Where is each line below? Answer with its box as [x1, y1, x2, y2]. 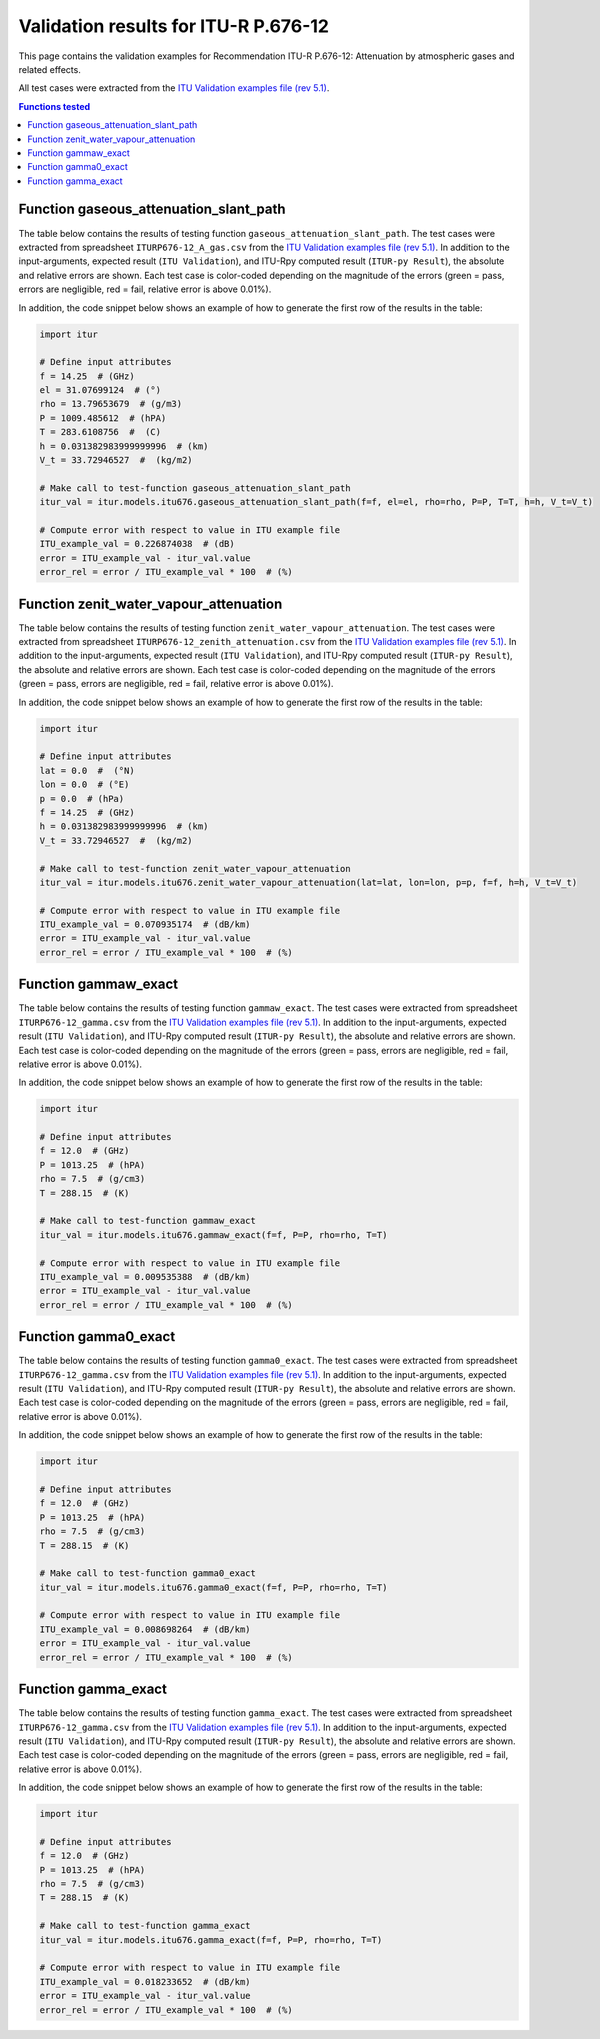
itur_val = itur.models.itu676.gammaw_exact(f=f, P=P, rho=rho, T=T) [39, 1229, 388, 1240]
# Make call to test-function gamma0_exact [39, 1568, 257, 1579]
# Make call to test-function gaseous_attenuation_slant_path [39, 482, 351, 494]
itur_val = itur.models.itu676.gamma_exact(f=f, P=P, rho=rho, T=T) [39, 1934, 383, 1945]
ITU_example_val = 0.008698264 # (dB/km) [39, 1623, 251, 1635]
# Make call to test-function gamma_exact [39, 1920, 251, 1932]
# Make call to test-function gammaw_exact [39, 1215, 257, 1227]
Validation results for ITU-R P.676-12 [18, 15, 330, 37]
